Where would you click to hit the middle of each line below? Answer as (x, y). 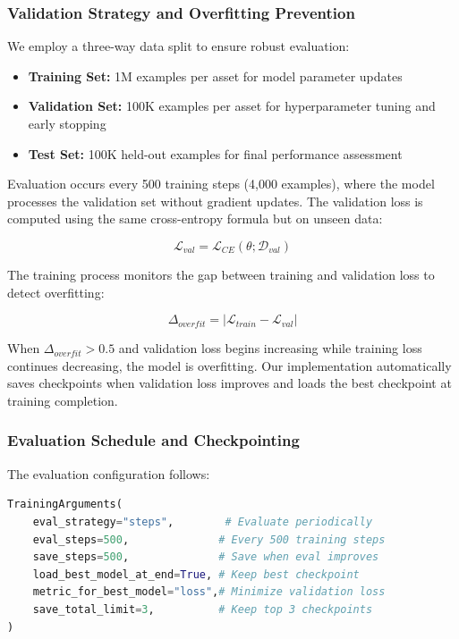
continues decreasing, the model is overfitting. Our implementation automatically (229, 365)
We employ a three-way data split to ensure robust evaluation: (178, 46)
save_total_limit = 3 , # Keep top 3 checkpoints (203, 609)
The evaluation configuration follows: (109, 473)
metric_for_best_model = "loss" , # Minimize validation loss (209, 592)
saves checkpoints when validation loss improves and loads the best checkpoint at (229, 383)
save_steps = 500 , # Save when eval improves (206, 557)
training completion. (63, 400)
